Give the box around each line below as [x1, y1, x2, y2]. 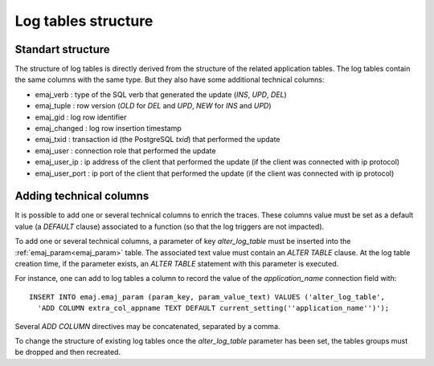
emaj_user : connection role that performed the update [35, 145, 216, 156]
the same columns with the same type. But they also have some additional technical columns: [14, 75, 325, 84]
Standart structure [14, 43, 110, 56]
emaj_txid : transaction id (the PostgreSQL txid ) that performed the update [35, 135, 280, 144]
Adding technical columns [14, 189, 149, 203]
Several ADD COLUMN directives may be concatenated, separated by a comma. [14, 321, 280, 331]
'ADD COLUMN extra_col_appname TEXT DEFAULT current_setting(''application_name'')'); [37, 303, 390, 313]
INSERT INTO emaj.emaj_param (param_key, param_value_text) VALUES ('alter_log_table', [29, 292, 386, 301]
